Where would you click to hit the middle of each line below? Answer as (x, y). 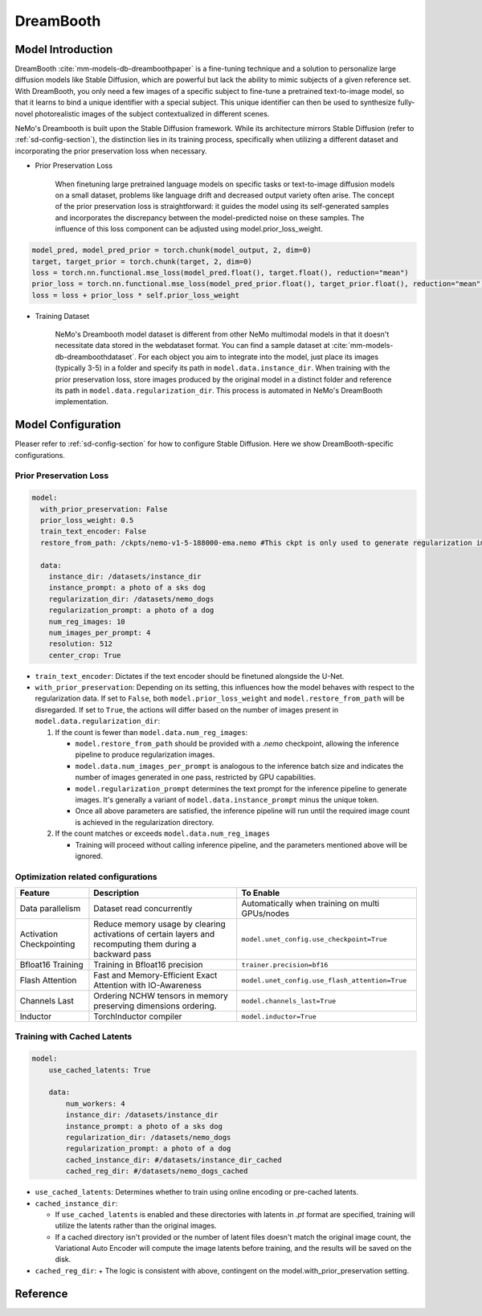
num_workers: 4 (96, 1103)
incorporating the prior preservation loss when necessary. (111, 151)
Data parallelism (50, 909)
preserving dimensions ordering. (155, 1006)
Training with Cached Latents (74, 1036)
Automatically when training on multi (310, 904)
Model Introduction (64, 49)
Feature (35, 893)
